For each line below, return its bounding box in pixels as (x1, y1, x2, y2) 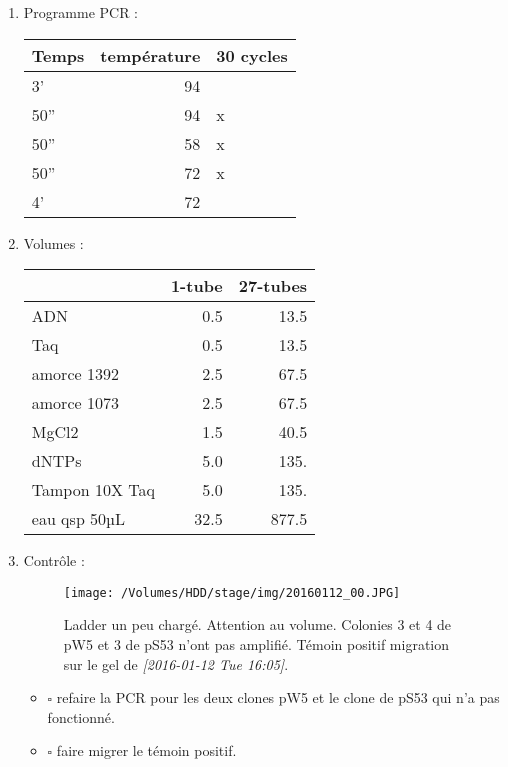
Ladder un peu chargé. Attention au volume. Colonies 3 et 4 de (63, 614, 452, 635)
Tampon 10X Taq (31, 478, 155, 502)
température (100, 43, 201, 67)
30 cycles (216, 43, 288, 67)
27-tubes (238, 274, 308, 298)
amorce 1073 (31, 391, 119, 415)
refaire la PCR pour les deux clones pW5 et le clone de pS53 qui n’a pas (56, 687, 500, 708)
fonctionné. (47, 706, 115, 727)
